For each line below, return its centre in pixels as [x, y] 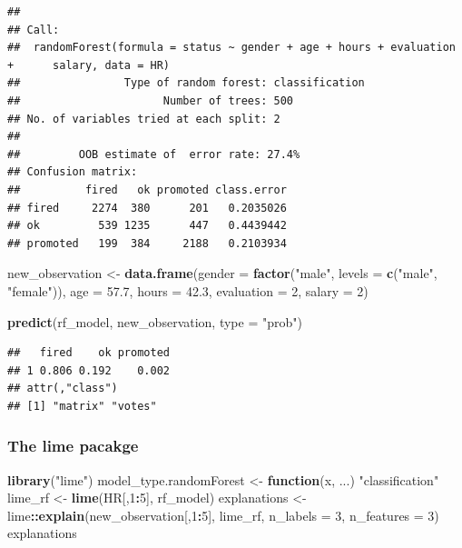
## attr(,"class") [63, 389]
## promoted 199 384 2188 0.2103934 [147, 243]
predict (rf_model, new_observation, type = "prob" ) [155, 321]
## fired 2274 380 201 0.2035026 [147, 208]
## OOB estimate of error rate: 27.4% [154, 154]
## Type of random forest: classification [186, 83]
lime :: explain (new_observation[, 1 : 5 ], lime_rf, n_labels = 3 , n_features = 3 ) [223, 515]
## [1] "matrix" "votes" [82, 406]
